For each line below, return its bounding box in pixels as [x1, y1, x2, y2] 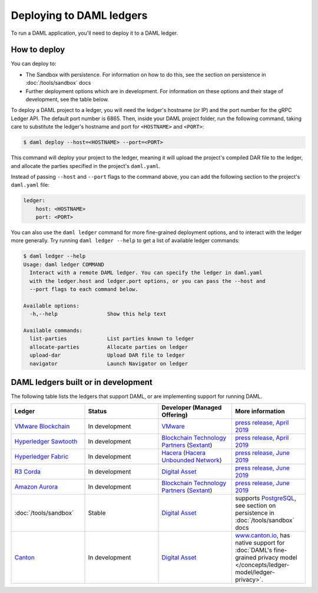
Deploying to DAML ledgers [11, 9, 148, 22]
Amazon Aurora [14, 483, 58, 491]
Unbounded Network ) [161, 456, 222, 464]
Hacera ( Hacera [161, 449, 206, 457]
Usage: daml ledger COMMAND [23, 261, 104, 268]
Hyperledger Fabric [14, 453, 69, 461]
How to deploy [11, 45, 65, 55]
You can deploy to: [11, 60, 57, 67]
